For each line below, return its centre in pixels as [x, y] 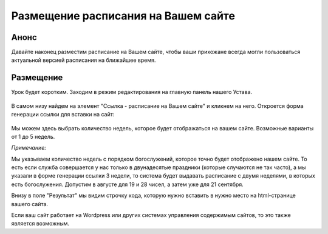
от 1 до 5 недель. [33, 136]
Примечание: [29, 148]
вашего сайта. [30, 204]
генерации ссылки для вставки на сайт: [63, 115]
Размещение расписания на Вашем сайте [123, 16]
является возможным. [40, 224]
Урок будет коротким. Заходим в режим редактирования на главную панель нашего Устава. [132, 92]
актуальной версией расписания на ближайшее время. [84, 60]
